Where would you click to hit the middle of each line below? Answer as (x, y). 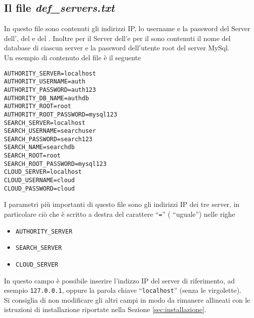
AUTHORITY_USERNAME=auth (45, 82)
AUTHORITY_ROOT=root (38, 106)
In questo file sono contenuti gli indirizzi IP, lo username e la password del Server (127, 28)
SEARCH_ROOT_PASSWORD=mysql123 (55, 164)
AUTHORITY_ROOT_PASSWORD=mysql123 (61, 114)
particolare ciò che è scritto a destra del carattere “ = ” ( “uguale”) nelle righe (120, 214)
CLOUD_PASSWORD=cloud (40, 188)
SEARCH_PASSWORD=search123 (48, 139)
